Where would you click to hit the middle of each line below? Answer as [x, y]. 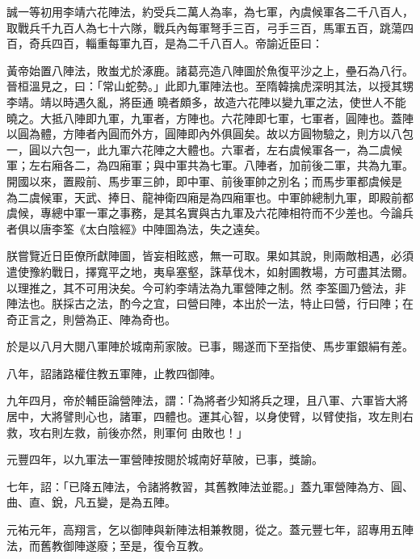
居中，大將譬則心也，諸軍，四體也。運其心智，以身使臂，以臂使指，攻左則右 [210, 416]
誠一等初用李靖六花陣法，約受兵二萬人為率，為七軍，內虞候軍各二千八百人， [210, 11]
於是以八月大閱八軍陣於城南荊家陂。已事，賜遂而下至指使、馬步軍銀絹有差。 [210, 346]
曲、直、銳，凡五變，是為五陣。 [91, 502]
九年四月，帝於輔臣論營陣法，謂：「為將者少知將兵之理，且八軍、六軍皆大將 [207, 400]
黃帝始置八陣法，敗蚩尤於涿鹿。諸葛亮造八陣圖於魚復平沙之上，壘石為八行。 [210, 70]
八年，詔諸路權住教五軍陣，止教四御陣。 [114, 373]
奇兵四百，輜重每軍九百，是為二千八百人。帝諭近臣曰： [176, 43]
